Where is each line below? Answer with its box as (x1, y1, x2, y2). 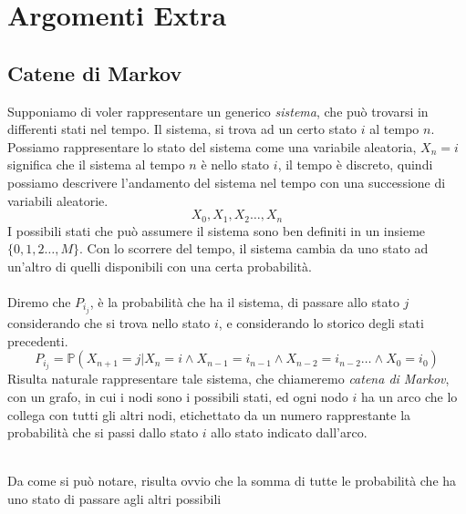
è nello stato (201, 155, 270, 174)
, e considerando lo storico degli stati (218, 314, 424, 333)
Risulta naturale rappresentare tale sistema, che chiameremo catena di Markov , (7, 369, 450, 388)
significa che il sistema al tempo (7, 155, 185, 174)
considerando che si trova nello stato (7, 314, 211, 333)
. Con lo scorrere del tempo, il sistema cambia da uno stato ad (79, 239, 429, 258)
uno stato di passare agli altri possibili (7, 488, 222, 508)
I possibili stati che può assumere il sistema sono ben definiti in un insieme (7, 221, 426, 240)
